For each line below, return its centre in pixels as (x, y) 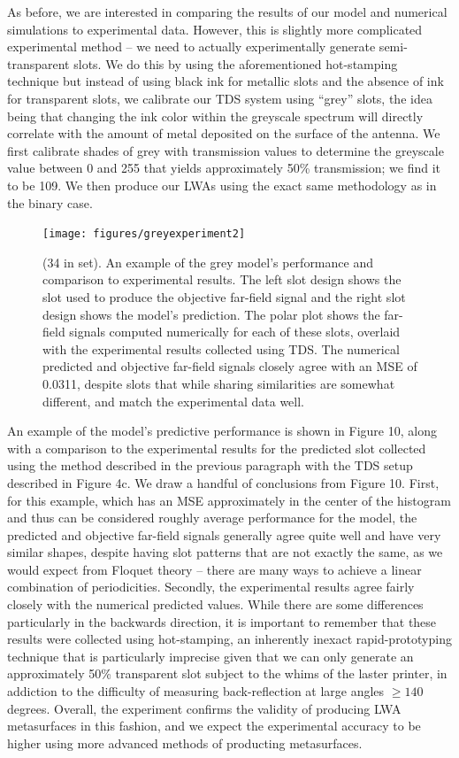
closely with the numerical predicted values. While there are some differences (215, 604)
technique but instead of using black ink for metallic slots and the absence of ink (226, 81)
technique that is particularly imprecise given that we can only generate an (210, 656)
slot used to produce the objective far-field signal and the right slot (224, 296)
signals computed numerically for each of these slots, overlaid (235, 332)
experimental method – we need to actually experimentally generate (191, 46)
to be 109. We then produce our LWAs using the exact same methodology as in (222, 185)
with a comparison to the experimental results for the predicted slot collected (217, 448)
